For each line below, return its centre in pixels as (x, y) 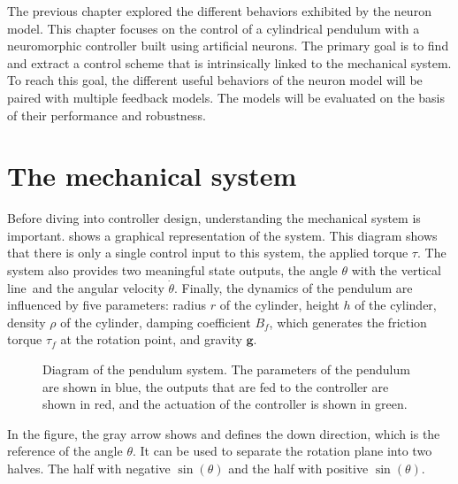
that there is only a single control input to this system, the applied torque (208, 253)
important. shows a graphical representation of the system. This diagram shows (222, 235)
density (27, 322)
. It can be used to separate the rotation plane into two (282, 451)
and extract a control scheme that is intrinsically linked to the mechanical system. (229, 62)
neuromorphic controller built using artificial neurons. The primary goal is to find (228, 46)
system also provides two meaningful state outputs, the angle (172, 270)
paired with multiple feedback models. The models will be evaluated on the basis (226, 97)
